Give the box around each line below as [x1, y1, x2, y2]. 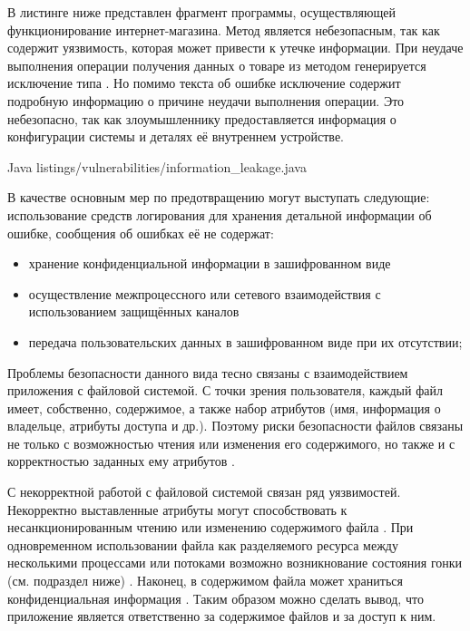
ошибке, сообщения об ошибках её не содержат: [7, 223, 274, 242]
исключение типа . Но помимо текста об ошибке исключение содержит [7, 73, 401, 92]
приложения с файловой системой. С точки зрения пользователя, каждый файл [7, 381, 443, 400]
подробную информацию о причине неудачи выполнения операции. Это [7, 91, 405, 110]
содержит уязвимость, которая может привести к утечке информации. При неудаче [7, 38, 464, 57]
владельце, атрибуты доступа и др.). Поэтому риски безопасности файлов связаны [7, 416, 464, 435]
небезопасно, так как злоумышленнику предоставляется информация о [7, 109, 397, 128]
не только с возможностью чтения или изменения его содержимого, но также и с [7, 433, 455, 452]
